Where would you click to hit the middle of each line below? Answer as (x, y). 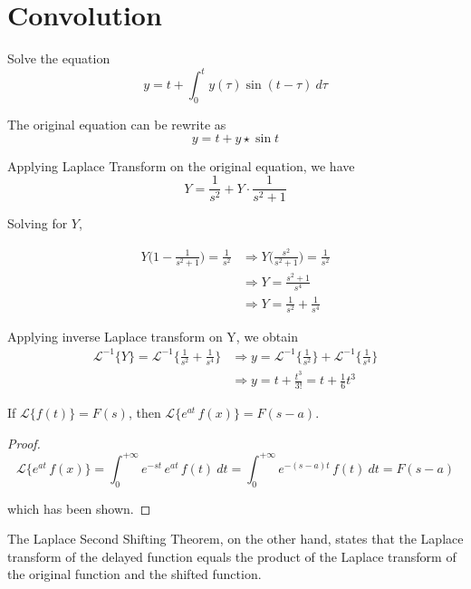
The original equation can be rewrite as (117, 125)
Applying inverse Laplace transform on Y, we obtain (153, 336)
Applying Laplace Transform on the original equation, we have (181, 165)
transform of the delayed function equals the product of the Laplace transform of (232, 556)
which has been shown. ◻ (79, 508)
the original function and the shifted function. (135, 574)
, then (144, 413)
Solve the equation (59, 58)
